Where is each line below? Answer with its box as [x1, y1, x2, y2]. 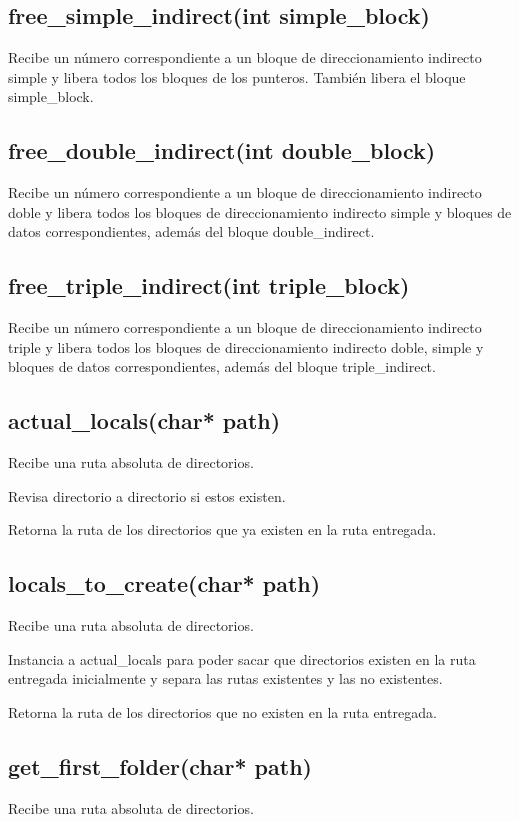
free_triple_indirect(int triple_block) [8, 270, 410, 301]
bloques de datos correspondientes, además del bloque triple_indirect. [8, 356, 436, 377]
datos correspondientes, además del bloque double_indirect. [8, 221, 375, 242]
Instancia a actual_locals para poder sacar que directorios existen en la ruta [8, 648, 476, 669]
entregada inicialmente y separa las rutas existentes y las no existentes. [8, 668, 443, 689]
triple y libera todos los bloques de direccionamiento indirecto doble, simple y [8, 336, 484, 357]
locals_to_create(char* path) [8, 568, 321, 599]
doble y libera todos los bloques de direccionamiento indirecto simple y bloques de [8, 201, 512, 222]
